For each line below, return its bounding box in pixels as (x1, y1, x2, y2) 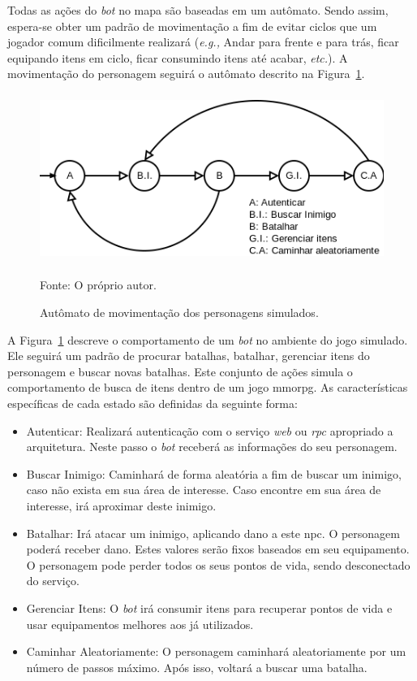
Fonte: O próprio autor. (40, 276, 157, 293)
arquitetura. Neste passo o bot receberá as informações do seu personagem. (26, 438, 398, 455)
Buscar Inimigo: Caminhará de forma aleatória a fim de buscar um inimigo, (26, 465, 402, 482)
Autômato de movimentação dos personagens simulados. (40, 304, 319, 321)
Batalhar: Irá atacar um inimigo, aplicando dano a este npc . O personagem (26, 524, 400, 541)
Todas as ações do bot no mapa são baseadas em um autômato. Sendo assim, (7, 2, 389, 18)
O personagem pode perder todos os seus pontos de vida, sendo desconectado (26, 556, 411, 573)
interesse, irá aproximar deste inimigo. (26, 497, 217, 514)
